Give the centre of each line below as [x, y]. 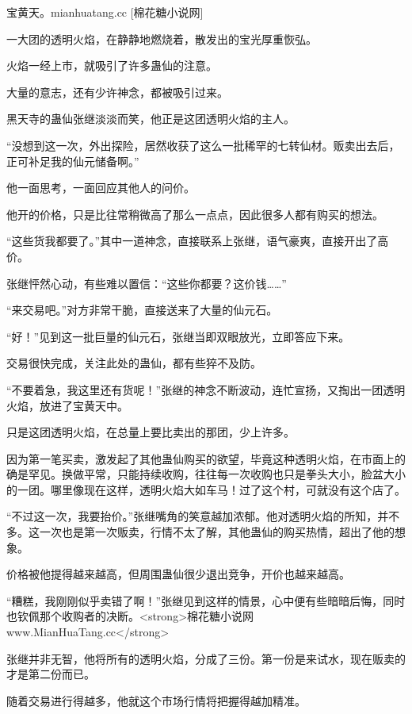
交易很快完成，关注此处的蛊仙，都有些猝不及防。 [134, 363]
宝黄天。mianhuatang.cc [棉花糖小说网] [105, 12]
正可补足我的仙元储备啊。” [73, 161]
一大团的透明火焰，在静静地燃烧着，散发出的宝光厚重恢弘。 [162, 38]
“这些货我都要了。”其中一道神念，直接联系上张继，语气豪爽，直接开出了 [192, 241]
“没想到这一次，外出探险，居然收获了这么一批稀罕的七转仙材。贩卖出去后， [203, 145]
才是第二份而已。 [51, 674]
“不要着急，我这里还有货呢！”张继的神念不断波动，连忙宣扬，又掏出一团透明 [206, 389]
